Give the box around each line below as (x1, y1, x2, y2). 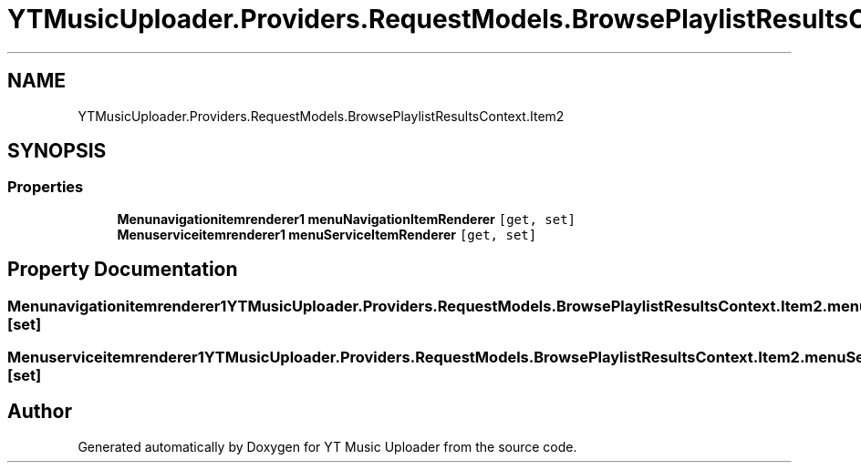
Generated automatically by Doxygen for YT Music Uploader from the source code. (78, 438, 577, 455)
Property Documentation (7, 258, 238, 281)
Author (7, 400, 72, 424)
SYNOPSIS (7, 139, 107, 163)
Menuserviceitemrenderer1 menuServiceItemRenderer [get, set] (117, 226, 537, 242)
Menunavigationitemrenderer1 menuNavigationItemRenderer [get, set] (117, 210, 576, 227)
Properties (7, 178, 84, 197)
